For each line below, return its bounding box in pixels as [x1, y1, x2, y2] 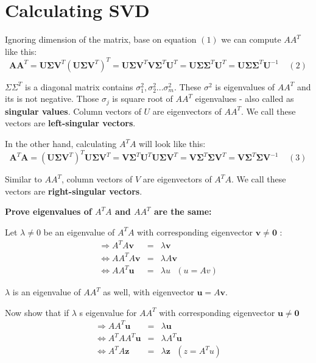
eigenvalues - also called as [195, 92, 294, 105]
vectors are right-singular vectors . [5, 184, 142, 197]
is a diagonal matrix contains [25, 80, 133, 93]
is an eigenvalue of [12, 286, 81, 298]
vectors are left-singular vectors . [5, 117, 136, 129]
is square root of [112, 92, 173, 105]
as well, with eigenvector [103, 286, 194, 298]
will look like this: [139, 137, 206, 150]
